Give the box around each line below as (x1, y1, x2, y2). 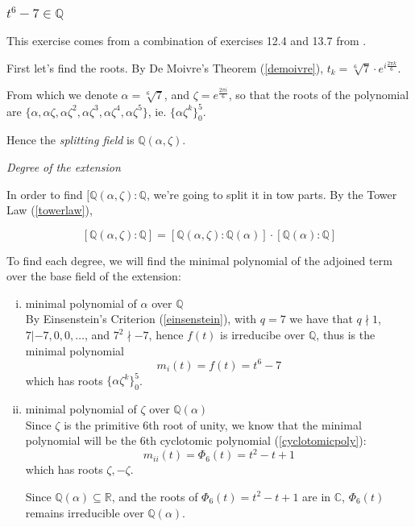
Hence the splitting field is (6, 131, 135, 148)
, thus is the (316, 326, 376, 343)
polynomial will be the (25, 432, 137, 449)
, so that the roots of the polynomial (228, 86, 409, 103)
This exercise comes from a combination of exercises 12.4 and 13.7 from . (6, 32, 367, 49)
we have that (289, 310, 353, 327)
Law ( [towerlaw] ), (6, 201, 93, 218)
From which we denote (6, 86, 118, 103)
